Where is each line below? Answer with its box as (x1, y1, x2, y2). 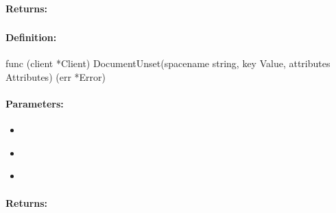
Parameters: (5, 97, 64, 111)
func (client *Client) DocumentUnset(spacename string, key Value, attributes (5, 56, 331, 71)
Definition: (5, 30, 57, 45)
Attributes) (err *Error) (5, 69, 106, 84)
